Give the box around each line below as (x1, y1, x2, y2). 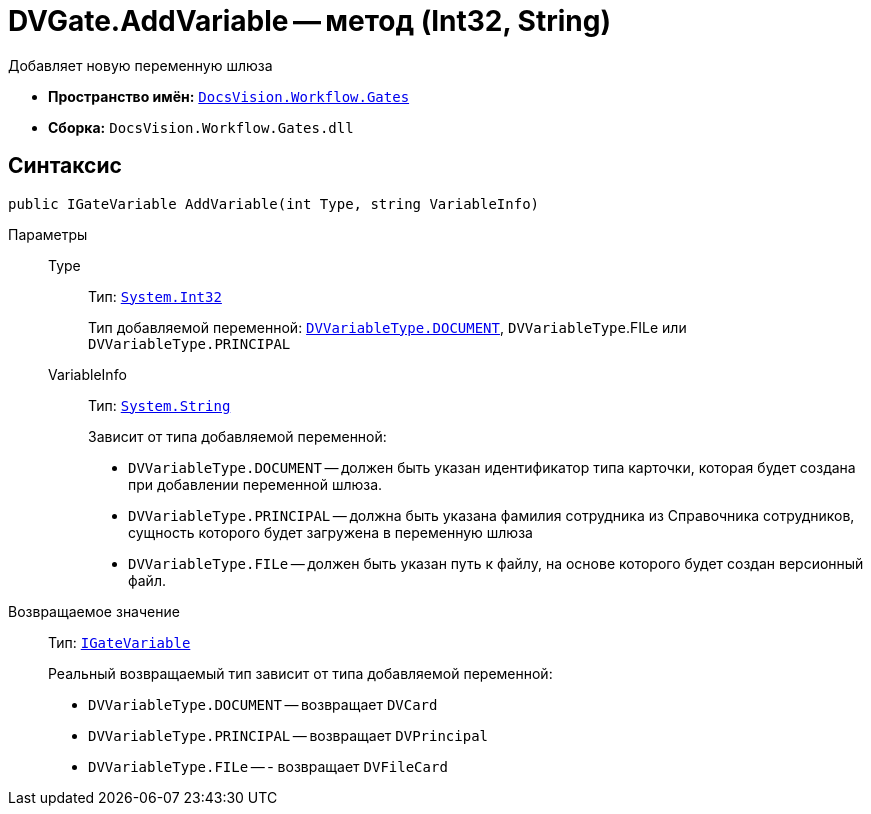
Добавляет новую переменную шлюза (8, 56, 273, 74)
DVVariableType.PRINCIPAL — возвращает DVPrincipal (88, 726, 489, 744)
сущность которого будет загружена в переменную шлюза (128, 523, 533, 541)
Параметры (8, 225, 88, 243)
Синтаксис (8, 153, 122, 179)
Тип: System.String (88, 396, 231, 414)
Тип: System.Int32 (88, 287, 222, 305)
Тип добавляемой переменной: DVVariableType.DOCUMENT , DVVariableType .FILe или (88, 318, 687, 336)
